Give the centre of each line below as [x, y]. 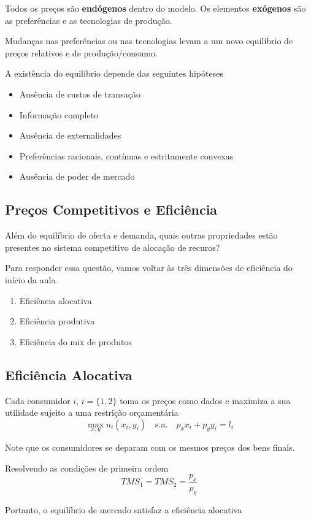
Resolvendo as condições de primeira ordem [87, 468]
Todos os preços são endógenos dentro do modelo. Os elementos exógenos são [155, 8]
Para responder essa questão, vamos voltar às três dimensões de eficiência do [149, 268]
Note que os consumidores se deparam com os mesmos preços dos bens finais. [150, 447]
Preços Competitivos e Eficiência [111, 209]
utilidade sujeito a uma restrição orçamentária [92, 412]
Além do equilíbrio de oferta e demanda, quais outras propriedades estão [141, 235]
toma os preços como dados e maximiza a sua [205, 400]
